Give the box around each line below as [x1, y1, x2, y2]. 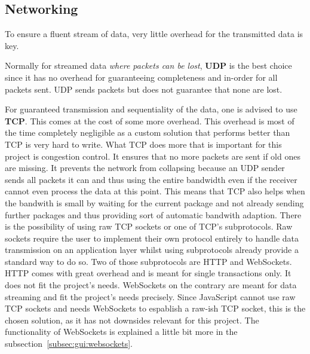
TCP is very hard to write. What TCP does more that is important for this [5, 138, 282, 150]
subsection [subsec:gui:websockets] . [5, 337, 133, 350]
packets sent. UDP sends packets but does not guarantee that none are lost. [5, 83, 283, 95]
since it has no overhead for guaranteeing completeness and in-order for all [5, 71, 278, 83]
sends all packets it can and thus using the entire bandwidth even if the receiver [5, 173, 297, 185]
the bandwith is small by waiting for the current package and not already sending [5, 196, 304, 209]
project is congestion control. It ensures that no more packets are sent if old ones [5, 149, 300, 162]
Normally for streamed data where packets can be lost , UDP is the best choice [5, 59, 292, 72]
